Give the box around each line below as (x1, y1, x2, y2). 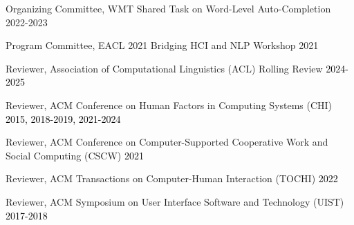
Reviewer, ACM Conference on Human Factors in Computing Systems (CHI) (6, 97, 333, 112)
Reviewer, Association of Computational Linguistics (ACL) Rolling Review (6, 61, 323, 75)
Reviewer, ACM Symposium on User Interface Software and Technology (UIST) (6, 194, 344, 208)
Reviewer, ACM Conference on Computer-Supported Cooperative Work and (6, 135, 328, 149)
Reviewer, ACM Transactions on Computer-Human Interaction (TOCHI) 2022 (6, 171, 338, 186)
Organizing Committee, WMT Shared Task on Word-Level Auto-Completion (6, 1, 331, 15)
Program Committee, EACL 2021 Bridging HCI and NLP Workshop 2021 (6, 38, 319, 52)
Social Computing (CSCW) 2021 (6, 148, 144, 162)
